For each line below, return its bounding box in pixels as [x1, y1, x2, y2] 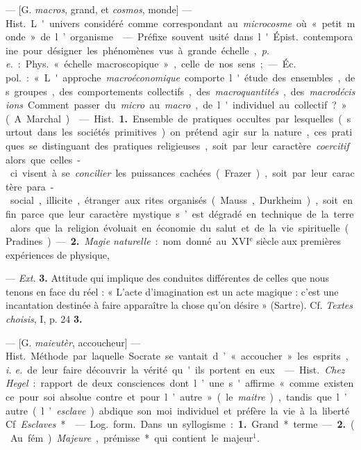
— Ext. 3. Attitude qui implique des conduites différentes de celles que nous [6, 271, 330, 285]
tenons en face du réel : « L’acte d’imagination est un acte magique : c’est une [6, 284, 339, 298]
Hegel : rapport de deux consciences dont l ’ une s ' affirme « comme [6, 376, 319, 390]
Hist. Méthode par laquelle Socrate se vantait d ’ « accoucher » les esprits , [6, 348, 349, 363]
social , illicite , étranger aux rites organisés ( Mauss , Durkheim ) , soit [10, 193, 338, 207]
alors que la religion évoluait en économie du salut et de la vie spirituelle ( [10, 220, 349, 234]
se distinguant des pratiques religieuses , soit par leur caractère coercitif [28, 138, 349, 152]
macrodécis [309, 83, 355, 98]
